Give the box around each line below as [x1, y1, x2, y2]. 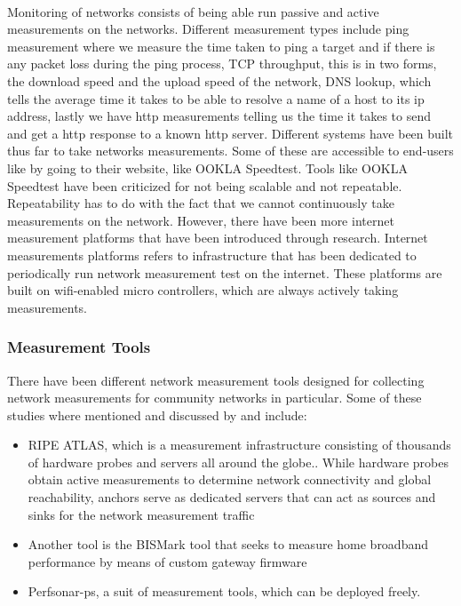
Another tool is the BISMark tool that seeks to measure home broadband [28, 535, 429, 554]
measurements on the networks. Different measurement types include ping [7, 20, 409, 38]
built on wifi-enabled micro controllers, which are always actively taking [7, 281, 399, 299]
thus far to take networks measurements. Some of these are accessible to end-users [7, 141, 454, 160]
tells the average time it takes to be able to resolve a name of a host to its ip [7, 89, 425, 108]
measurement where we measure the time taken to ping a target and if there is [7, 36, 435, 55]
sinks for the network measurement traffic [28, 505, 255, 523]
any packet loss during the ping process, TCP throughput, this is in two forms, [7, 54, 437, 73]
